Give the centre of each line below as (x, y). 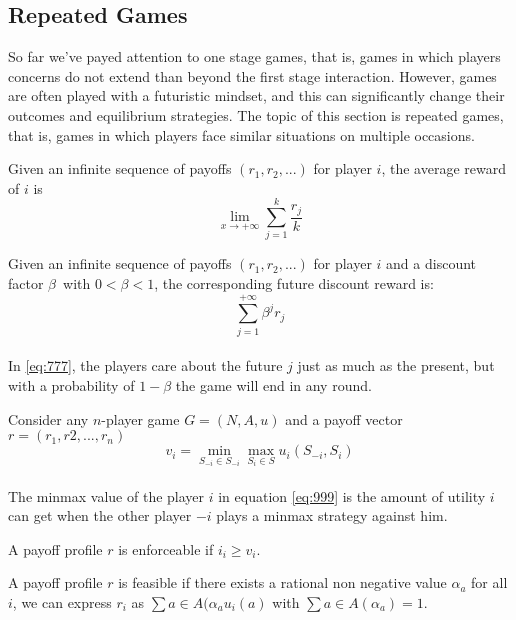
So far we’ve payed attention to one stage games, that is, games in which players (254, 56)
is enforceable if (166, 548)
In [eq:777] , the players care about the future (145, 365)
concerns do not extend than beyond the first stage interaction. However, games (252, 75)
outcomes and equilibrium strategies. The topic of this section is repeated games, (256, 114)
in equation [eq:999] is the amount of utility (352, 495)
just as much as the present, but (396, 365)
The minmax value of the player (106, 495)
